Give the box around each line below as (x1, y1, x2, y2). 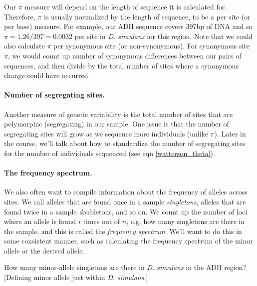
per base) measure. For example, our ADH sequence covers (4, 21, 184, 31)
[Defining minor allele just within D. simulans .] (4, 272, 148, 282)
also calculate (4, 40, 45, 51)
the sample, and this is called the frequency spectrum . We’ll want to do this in (4, 225, 242, 236)
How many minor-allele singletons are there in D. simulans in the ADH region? (4, 262, 247, 272)
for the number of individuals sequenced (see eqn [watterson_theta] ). (4, 147, 215, 158)
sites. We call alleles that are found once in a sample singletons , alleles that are (4, 196, 246, 206)
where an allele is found (4, 216, 76, 226)
